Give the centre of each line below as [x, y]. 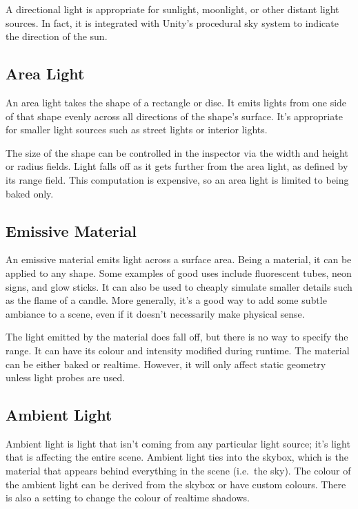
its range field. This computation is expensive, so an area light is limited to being [177, 179]
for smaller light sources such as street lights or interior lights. [137, 129]
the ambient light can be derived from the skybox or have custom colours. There [176, 484]
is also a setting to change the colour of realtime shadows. [128, 498]
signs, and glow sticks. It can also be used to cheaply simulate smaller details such [179, 286]
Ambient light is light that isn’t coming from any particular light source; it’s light [178, 443]
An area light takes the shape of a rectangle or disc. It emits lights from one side [176, 102]
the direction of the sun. [57, 36]
